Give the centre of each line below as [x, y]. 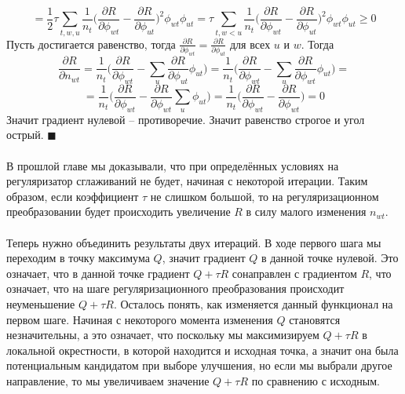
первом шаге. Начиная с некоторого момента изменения [140, 319]
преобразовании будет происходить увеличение [119, 212]
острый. [25, 135]
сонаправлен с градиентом [294, 273]
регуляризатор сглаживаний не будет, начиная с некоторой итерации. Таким [187, 181]
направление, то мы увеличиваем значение [108, 380]
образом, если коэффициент [73, 196]
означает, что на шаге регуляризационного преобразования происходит [175, 288]
